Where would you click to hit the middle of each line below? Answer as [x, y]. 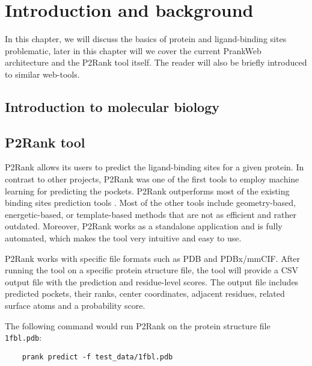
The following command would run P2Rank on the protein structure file [138, 325]
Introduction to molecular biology [112, 106]
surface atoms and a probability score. [75, 306]
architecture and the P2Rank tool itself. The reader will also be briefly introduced [156, 62]
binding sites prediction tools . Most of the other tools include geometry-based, [150, 203]
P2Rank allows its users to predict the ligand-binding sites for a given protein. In [154, 167]
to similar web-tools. [42, 74]
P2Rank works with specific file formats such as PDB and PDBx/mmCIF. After [153, 258]
